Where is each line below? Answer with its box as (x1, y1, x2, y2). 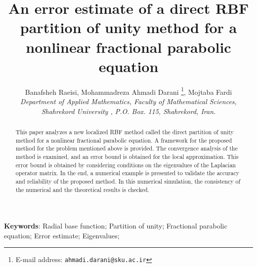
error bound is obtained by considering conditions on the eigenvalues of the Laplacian (15, 160, 236, 169)
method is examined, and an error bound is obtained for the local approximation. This (15, 152, 239, 160)
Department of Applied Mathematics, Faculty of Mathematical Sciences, (20, 96, 237, 106)
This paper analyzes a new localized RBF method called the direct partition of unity (15, 127, 234, 136)
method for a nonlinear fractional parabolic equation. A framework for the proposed (15, 136, 232, 144)
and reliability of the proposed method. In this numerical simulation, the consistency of (15, 177, 241, 185)
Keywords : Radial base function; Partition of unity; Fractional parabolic (4, 221, 227, 231)
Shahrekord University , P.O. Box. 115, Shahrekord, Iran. (41, 106, 216, 116)
